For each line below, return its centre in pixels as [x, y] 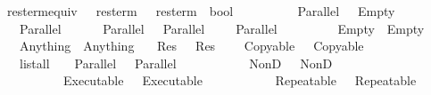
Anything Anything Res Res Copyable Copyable [191, 46]
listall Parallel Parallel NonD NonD [176, 63]
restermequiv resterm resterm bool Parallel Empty [201, 11]
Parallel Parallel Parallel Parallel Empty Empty [222, 28]
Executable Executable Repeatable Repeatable [240, 80]
